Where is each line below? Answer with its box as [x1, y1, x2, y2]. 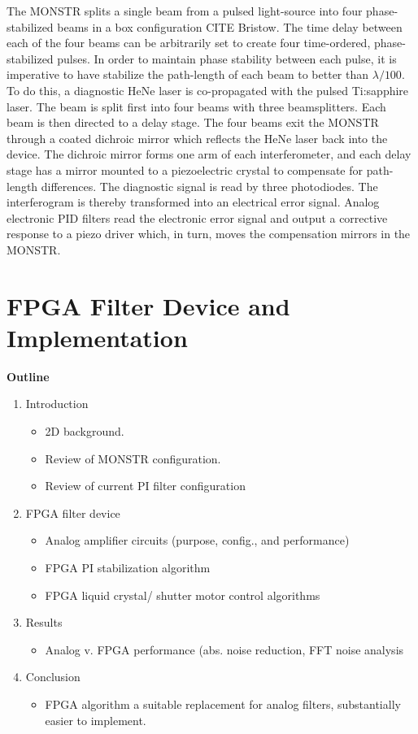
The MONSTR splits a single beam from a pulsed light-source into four [7, 2, 363, 19]
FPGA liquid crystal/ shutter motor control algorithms [45, 586, 320, 603]
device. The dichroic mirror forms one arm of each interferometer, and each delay [7, 145, 411, 163]
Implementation [7, 320, 188, 354]
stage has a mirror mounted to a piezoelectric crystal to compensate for [7, 161, 363, 178]
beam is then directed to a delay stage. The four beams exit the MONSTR [7, 114, 379, 131]
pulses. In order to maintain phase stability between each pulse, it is [57, 50, 397, 67]
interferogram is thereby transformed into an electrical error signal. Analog [7, 193, 380, 211]
